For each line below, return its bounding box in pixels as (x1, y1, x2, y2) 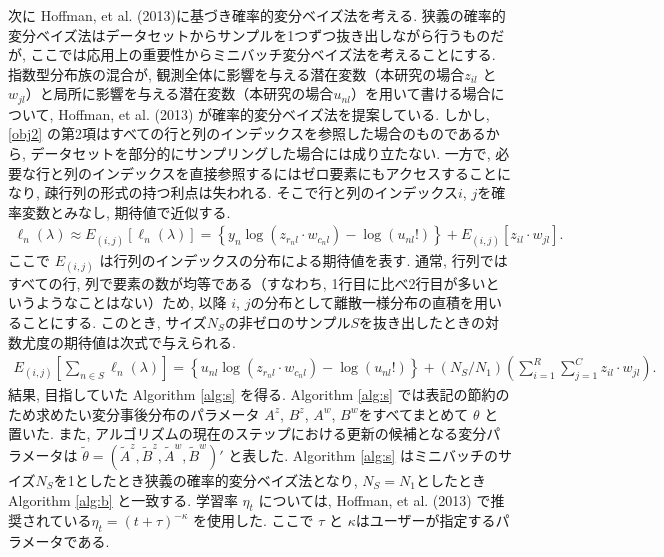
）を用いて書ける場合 (350, 83, 491, 104)
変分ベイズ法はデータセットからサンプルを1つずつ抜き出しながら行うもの (8, 24, 491, 45)
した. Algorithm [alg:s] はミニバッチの (256, 444, 498, 465)
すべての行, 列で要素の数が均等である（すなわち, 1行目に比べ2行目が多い (8, 272, 486, 293)
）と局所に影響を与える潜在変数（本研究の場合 (25, 83, 334, 104)
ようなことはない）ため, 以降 (35, 292, 227, 313)
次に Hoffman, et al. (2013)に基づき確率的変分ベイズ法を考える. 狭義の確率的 (8, 5, 506, 25)
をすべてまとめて (358, 403, 469, 424)
